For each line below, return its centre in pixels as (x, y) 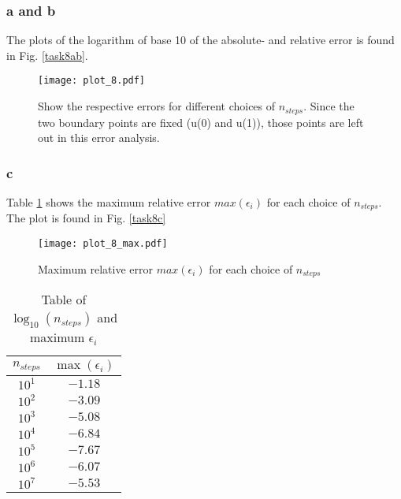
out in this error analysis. (99, 138)
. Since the (329, 106)
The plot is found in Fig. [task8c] (86, 218)
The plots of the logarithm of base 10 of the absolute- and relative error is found (200, 40)
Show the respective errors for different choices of (157, 106)
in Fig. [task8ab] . (47, 55)
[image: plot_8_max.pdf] (103, 243)
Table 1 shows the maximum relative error (109, 201)
